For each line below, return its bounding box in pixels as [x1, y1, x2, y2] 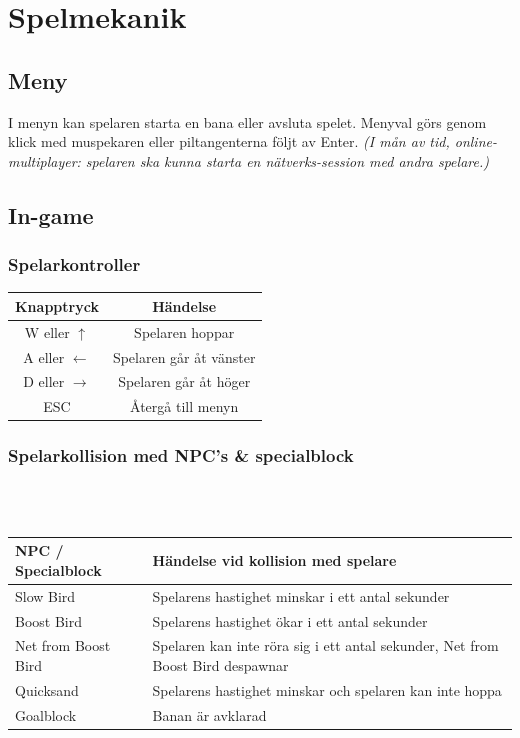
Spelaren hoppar [134, 321, 235, 342]
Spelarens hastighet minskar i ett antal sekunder [152, 585, 450, 606]
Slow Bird [15, 585, 76, 606]
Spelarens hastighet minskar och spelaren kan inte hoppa [152, 679, 502, 700]
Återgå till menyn [130, 396, 239, 417]
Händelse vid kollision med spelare [152, 550, 397, 571]
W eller [24, 321, 70, 342]
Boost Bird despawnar [152, 654, 289, 675]
